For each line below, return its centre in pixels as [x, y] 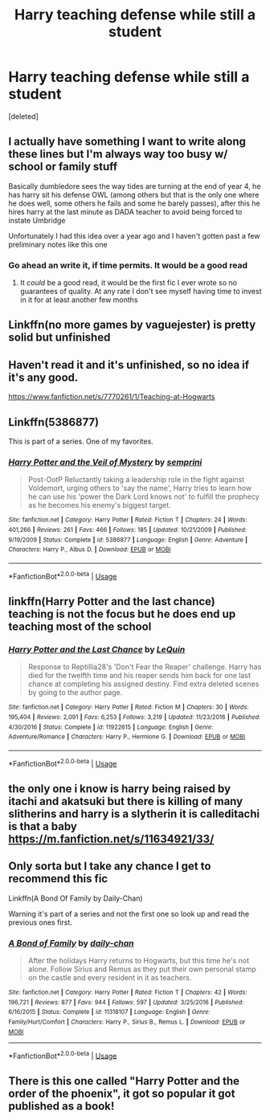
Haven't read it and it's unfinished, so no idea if [129, 364]
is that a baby [43, 826]
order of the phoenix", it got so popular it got [122, 1093]
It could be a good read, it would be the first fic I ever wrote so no [128, 283]
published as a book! [61, 1106]
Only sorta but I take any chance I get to [110, 867]
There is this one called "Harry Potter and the [124, 1081]
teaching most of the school [80, 627]
